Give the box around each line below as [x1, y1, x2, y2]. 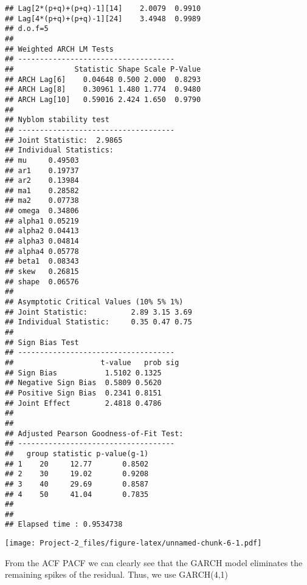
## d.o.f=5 [5, 24, 49, 33]
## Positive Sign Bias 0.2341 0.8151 [5, 388, 162, 397]
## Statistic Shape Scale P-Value [5, 64, 201, 74]
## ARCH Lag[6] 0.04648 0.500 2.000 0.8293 [5, 75, 201, 84]
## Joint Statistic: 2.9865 [5, 135, 123, 145]
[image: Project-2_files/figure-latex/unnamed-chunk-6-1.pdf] [5, 539, 262, 548]
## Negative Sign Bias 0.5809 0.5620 [5, 378, 162, 388]
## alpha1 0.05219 [5, 216, 79, 225]
